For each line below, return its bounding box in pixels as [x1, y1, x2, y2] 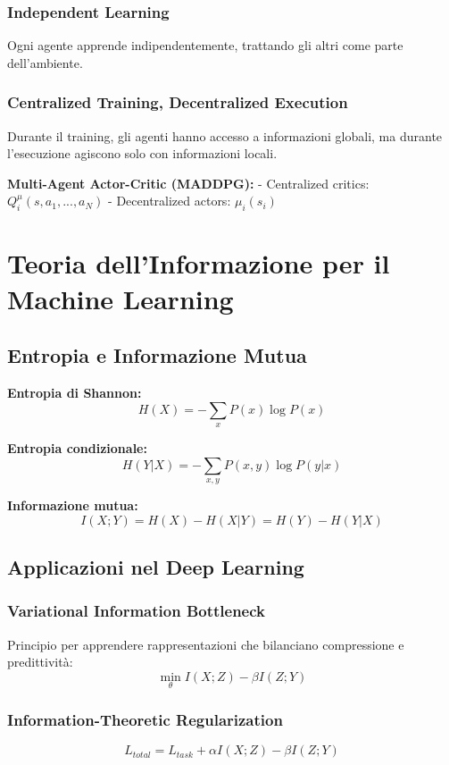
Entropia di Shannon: [7, 382, 142, 401]
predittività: [7, 652, 73, 671]
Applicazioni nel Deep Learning [7, 552, 304, 580]
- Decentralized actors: [108, 191, 231, 210]
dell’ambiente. [7, 53, 83, 71]
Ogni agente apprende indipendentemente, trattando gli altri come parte [7, 36, 403, 55]
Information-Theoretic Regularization [7, 708, 283, 730]
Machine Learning [7, 280, 234, 316]
